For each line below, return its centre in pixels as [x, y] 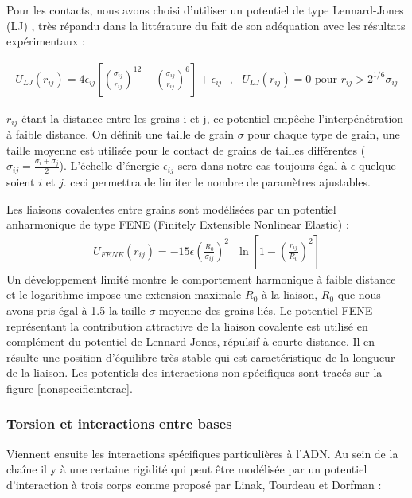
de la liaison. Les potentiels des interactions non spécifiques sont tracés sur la [194, 373]
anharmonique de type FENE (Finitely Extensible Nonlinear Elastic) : [178, 224]
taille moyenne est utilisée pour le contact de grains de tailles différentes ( [186, 149]
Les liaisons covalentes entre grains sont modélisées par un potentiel [171, 208]
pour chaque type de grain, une [324, 134]
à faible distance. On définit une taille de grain [120, 134]
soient [21, 181]
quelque [377, 165]
